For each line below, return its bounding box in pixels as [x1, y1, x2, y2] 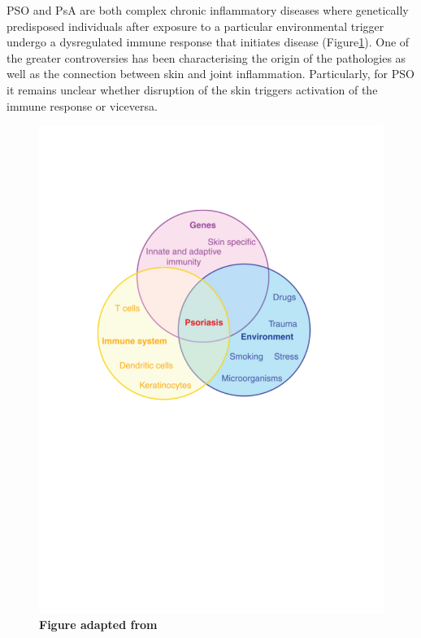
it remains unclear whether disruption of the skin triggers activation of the [7, 81, 378, 98]
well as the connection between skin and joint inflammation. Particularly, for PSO [7, 65, 414, 82]
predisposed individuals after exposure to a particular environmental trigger [7, 17, 384, 34]
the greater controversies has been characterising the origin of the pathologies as [7, 49, 406, 66]
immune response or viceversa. [7, 97, 158, 114]
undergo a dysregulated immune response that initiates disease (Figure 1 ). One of [7, 33, 410, 50]
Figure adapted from [39, 616, 158, 633]
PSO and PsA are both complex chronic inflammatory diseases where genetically [7, 2, 409, 18]
